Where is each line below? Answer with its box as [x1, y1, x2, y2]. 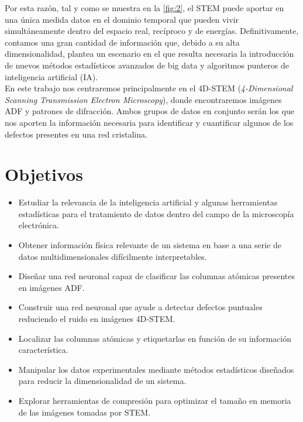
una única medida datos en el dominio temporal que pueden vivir [5, 13, 239, 25]
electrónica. [18, 219, 60, 231]
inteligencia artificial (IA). [5, 70, 98, 83]
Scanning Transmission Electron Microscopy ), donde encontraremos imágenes [5, 93, 282, 105]
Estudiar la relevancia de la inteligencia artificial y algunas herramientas [18, 196, 278, 208]
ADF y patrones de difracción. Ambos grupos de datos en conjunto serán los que [5, 105, 294, 117]
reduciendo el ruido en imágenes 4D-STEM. [18, 313, 175, 324]
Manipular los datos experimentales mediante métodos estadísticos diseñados [18, 363, 294, 375]
